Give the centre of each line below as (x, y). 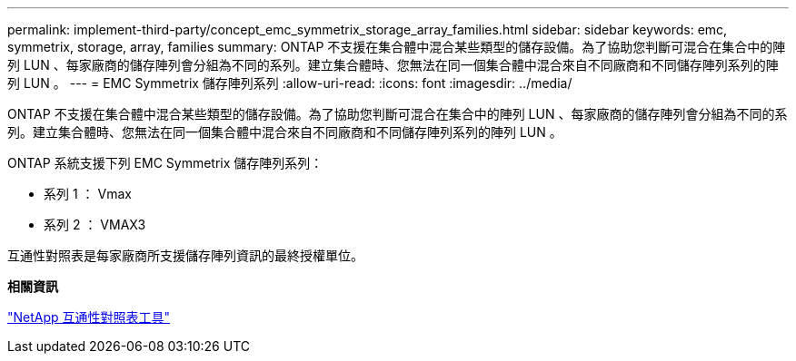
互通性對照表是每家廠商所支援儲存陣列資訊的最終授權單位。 (185, 255)
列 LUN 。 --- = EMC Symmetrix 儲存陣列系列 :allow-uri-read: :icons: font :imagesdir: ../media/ (290, 83)
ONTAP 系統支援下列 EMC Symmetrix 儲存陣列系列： (165, 163)
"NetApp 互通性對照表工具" (89, 317)
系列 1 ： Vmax (88, 194)
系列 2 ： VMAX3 (95, 224)
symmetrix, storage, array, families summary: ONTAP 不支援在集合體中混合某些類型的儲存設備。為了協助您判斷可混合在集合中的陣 (397, 47)
